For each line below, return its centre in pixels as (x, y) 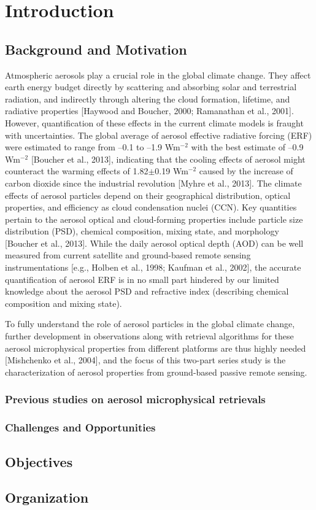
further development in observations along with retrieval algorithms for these (149, 336)
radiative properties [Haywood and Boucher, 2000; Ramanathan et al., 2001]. (149, 111)
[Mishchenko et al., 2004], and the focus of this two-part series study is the (145, 360)
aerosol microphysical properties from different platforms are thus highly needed (156, 348)
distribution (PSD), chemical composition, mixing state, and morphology (142, 231)
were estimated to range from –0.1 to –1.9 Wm (93, 147)
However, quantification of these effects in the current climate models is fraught (154, 122)
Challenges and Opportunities (80, 427)
